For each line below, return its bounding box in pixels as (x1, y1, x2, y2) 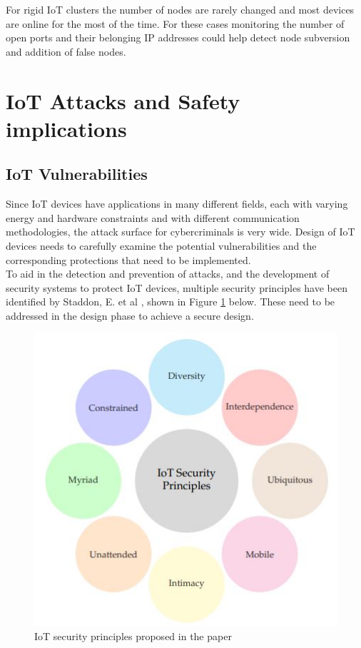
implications (6, 113, 127, 143)
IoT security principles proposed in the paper (34, 629, 232, 644)
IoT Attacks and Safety (6, 86, 240, 115)
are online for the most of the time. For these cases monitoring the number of (6, 16, 345, 31)
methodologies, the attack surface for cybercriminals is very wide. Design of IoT (6, 224, 355, 239)
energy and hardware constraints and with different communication (6, 210, 300, 225)
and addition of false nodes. (6, 44, 126, 59)
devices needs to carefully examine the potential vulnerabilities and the (6, 238, 317, 253)
